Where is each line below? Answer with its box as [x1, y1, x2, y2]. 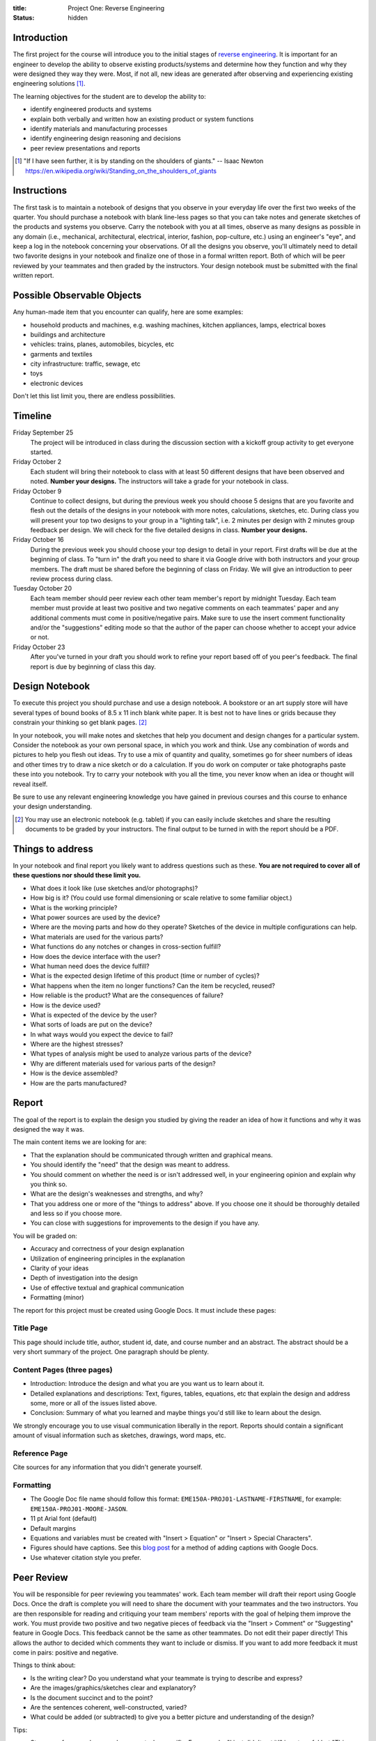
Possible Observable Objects [13, 290, 142, 302]
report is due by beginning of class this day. [30, 662, 156, 671]
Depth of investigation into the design [30, 1274, 139, 1282]
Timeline [13, 410, 52, 422]
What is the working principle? [30, 903, 118, 912]
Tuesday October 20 [13, 584, 72, 593]
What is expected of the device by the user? [30, 1010, 157, 1019]
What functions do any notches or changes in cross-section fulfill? [30, 942, 221, 951]
